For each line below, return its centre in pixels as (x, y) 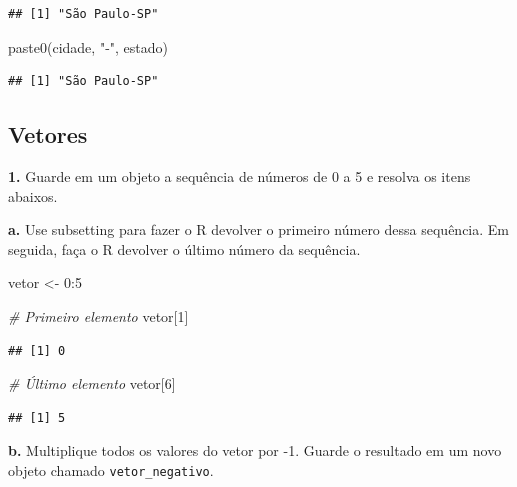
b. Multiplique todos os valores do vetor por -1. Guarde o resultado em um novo (255, 450)
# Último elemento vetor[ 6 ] (92, 383)
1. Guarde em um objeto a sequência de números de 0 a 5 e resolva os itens (239, 175)
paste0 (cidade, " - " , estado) (88, 46)
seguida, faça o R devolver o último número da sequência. (184, 248)
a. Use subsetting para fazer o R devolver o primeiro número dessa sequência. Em (258, 229)
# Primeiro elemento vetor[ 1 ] (98, 315)
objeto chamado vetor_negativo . (111, 469)
